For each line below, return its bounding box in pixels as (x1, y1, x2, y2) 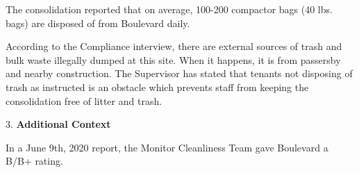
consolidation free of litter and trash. (6, 93, 162, 108)
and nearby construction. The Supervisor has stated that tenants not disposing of (6, 66, 353, 81)
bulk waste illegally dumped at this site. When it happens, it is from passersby (6, 52, 341, 67)
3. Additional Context (6, 117, 111, 131)
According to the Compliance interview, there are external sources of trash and (6, 39, 342, 53)
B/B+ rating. (6, 154, 63, 168)
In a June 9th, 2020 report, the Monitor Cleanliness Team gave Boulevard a (6, 140, 328, 154)
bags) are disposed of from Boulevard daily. (6, 15, 190, 30)
